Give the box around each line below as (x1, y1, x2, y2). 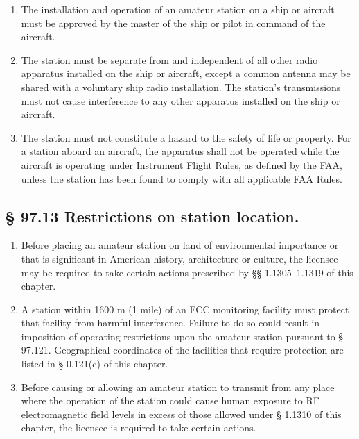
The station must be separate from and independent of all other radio (21, 52, 318, 67)
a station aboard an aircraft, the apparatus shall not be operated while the (21, 144, 340, 158)
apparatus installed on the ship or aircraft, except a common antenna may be (21, 66, 351, 81)
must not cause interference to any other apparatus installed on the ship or (21, 93, 340, 108)
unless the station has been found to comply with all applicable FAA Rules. (21, 171, 342, 185)
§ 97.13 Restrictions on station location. (5, 205, 299, 226)
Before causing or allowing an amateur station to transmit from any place (21, 379, 335, 394)
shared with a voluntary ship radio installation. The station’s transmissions (21, 79, 341, 94)
